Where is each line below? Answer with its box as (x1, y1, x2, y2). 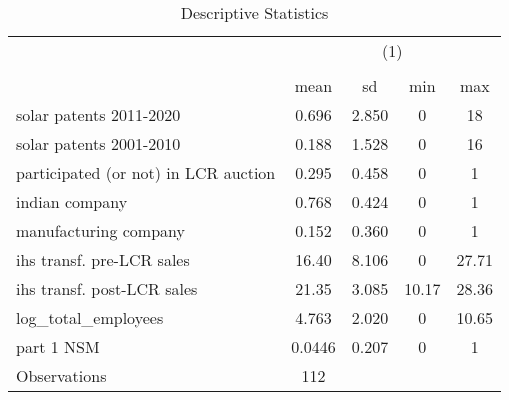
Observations (16, 364, 107, 387)
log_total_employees (16, 306, 164, 329)
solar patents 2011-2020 (16, 103, 181, 126)
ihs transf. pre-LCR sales (16, 248, 190, 271)
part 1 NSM (16, 335, 100, 358)
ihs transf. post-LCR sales (16, 277, 198, 300)
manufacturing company (16, 219, 185, 242)
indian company (16, 190, 128, 213)
